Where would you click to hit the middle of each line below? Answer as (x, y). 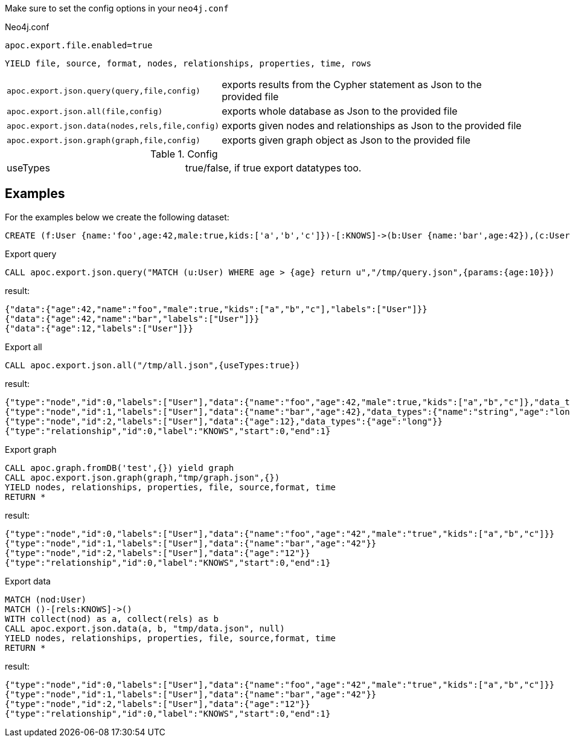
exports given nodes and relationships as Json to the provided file (372, 126)
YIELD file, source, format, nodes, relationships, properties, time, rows (188, 63)
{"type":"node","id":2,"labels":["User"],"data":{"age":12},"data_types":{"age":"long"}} (224, 421)
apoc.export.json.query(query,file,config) (104, 91)
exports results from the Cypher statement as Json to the (352, 85)
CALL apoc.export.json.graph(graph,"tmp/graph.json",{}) (142, 477)
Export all (24, 347)
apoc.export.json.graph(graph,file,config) (104, 140)
